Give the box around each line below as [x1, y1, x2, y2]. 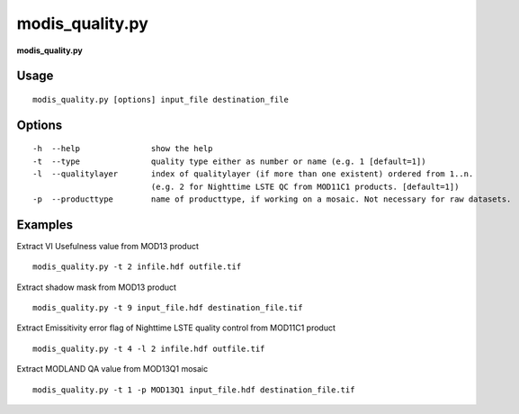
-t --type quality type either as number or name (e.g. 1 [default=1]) [32, 156, 426, 166]
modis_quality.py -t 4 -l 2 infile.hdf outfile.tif [32, 343, 265, 354]
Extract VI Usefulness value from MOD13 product [16, 240, 200, 251]
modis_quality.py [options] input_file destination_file [32, 94, 290, 104]
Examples [16, 217, 74, 232]
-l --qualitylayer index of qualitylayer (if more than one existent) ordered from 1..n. [32, 169, 474, 179]
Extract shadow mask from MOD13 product [16, 282, 177, 292]
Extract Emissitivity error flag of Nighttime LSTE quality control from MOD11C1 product [16, 322, 336, 333]
